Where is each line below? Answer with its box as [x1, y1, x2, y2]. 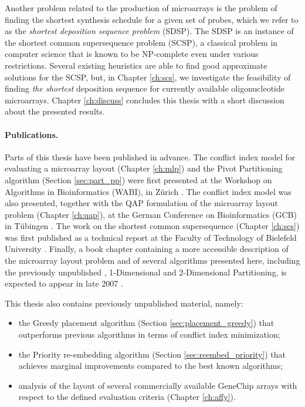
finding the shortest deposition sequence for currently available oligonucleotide [5, 82, 284, 95]
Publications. [5, 128, 59, 140]
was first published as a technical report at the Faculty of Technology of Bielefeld [5, 231, 297, 243]
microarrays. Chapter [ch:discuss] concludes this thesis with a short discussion [5, 93, 284, 106]
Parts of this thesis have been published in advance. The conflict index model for [5, 150, 296, 163]
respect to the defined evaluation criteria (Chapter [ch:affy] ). [18, 391, 236, 403]
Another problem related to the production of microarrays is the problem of [5, 2, 277, 14]
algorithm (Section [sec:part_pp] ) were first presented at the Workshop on [5, 173, 272, 186]
